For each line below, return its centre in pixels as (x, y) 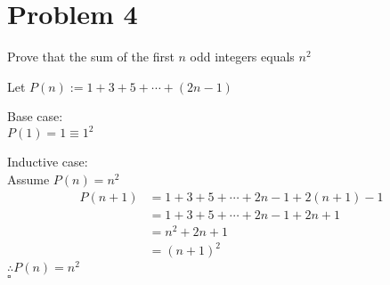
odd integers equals (242, 57)
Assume (28, 179)
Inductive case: (48, 162)
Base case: (35, 116)
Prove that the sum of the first (91, 57)
